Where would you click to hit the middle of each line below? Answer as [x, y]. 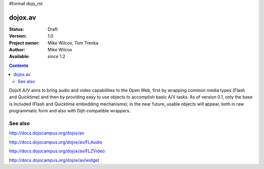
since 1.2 [56, 57]
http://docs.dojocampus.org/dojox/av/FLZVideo [57, 151]
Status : [17, 29]
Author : [17, 50]
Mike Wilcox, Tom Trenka [73, 43]
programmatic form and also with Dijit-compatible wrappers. [70, 111]
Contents [19, 65]
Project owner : [24, 43]
